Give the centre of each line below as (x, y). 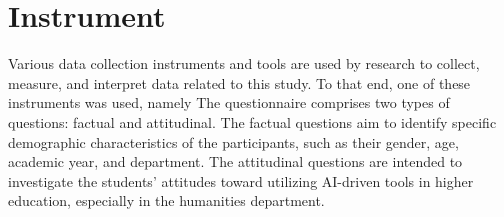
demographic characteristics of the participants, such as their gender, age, (233, 141)
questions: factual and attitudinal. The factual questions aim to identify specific (252, 121)
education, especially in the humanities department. (166, 200)
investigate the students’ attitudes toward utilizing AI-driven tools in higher (241, 180)
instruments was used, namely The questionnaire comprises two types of (229, 102)
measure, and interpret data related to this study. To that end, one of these (239, 82)
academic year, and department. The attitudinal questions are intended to (235, 161)
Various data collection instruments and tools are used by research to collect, (244, 63)
